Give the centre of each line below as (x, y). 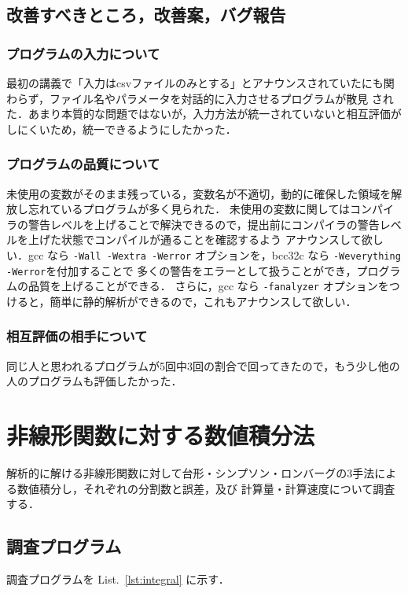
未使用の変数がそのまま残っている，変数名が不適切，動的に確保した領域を (199, 193)
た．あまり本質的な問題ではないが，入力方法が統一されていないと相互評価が (204, 114)
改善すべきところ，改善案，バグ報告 (146, 15)
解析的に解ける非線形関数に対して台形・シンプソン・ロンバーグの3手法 (191, 473)
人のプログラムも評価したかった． (94, 381)
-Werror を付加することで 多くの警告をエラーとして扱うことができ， (182, 270)
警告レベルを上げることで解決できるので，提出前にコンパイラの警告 (204, 224)
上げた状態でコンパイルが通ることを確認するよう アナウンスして (195, 239)
